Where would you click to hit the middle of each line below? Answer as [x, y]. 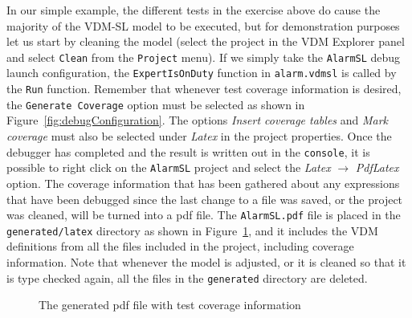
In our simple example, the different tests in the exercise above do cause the [194, 10]
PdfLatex [377, 167]
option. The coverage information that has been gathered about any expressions [203, 183]
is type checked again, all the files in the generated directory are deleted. [187, 277]
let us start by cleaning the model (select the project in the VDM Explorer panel [206, 41]
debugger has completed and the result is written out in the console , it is [188, 151]
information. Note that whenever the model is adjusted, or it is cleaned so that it [206, 262]
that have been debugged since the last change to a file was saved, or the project [205, 199]
